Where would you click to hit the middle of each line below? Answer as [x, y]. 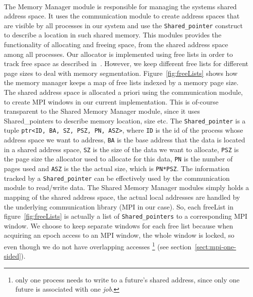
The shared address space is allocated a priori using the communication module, [123, 92]
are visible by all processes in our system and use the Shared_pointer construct [124, 25]
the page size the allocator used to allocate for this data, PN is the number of [118, 159]
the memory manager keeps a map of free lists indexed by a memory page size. [121, 82]
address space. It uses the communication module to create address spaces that [122, 16]
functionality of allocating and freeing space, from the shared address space [116, 44]
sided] [13, 256]
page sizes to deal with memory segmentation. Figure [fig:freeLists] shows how [121, 73]
